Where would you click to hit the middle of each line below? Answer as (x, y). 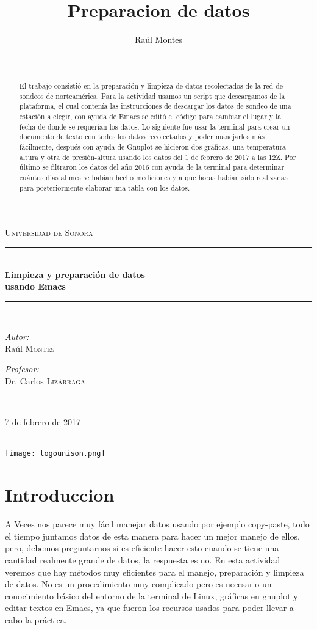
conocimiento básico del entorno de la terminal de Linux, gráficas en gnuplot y (151, 595)
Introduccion (60, 495)
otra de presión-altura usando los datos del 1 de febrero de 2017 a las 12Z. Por (172, 157)
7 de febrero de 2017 (43, 422)
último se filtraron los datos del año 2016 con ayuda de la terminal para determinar (152, 167)
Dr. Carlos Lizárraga (45, 381)
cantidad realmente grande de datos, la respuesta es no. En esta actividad (143, 560)
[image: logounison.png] (55, 454)
